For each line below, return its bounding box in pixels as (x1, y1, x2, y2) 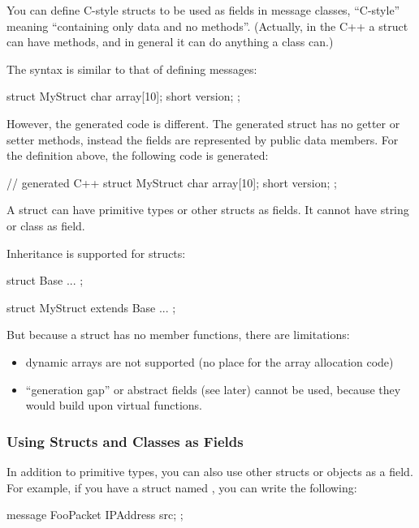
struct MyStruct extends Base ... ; (6, 298, 176, 316)
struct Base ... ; (6, 272, 84, 289)
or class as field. (6, 217, 85, 234)
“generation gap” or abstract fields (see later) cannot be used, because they (25, 380, 401, 397)
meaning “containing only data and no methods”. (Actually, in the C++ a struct (6, 17, 408, 34)
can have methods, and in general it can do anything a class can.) (6, 33, 334, 50)
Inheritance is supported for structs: (6, 244, 186, 261)
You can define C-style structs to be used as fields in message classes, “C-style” (6, 2, 400, 18)
